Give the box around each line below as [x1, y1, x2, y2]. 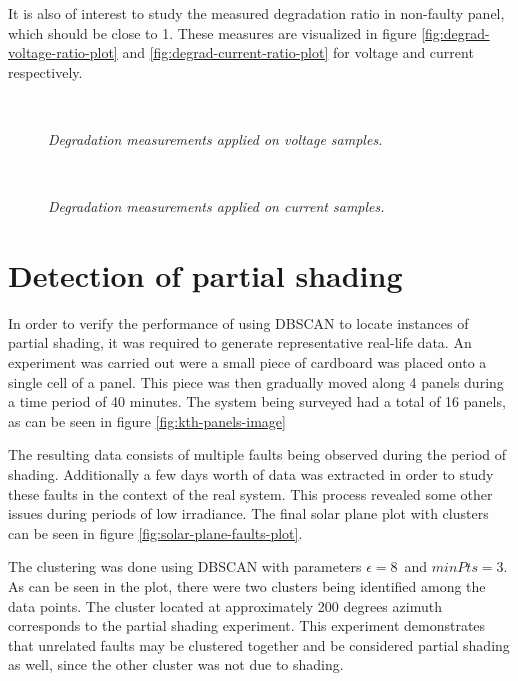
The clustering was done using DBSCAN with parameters [8, 556, 362, 577]
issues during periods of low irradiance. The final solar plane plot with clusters [8, 503, 489, 524]
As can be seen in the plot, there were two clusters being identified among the [8, 576, 486, 596]
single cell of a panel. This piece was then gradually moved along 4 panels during [8, 371, 504, 392]
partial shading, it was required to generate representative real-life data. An [8, 332, 472, 353]
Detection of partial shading [8, 254, 403, 295]
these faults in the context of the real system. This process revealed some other [8, 483, 493, 504]
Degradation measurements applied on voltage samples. [48, 128, 383, 149]
